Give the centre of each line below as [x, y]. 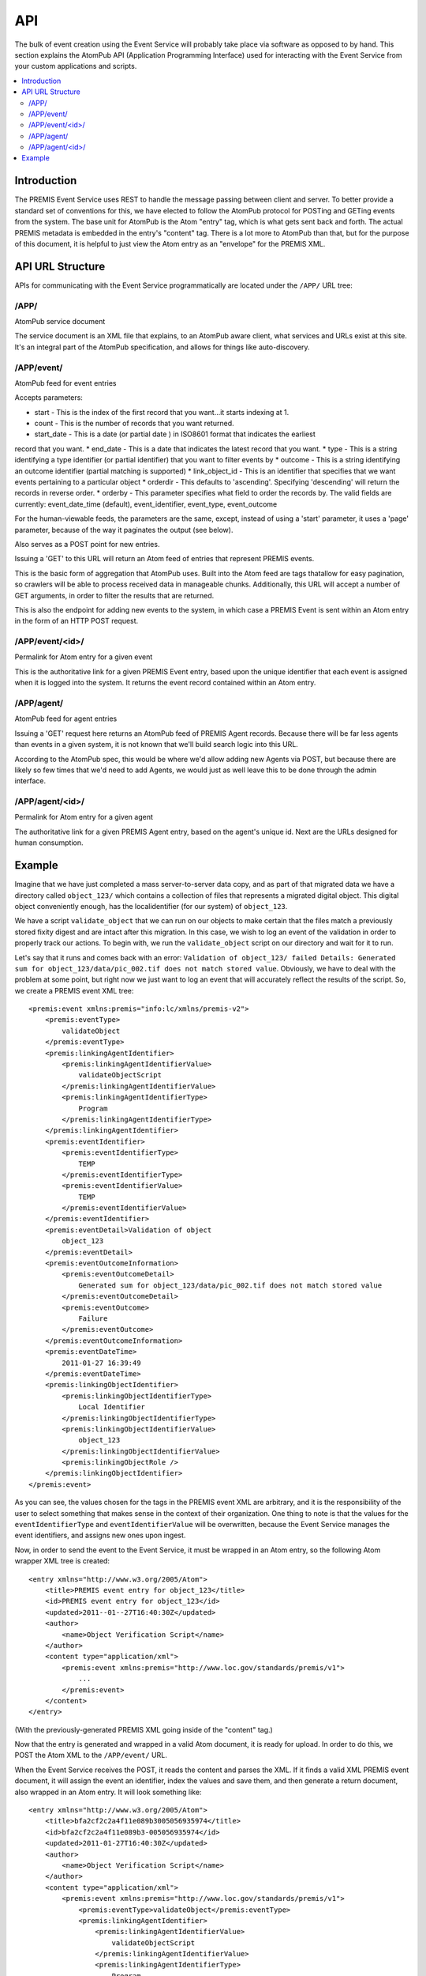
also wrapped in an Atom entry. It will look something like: [108, 1792]
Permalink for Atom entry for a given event [84, 657]
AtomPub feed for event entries [65, 383]
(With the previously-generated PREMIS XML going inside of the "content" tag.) [144, 1729]
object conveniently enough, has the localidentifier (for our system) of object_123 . [151, 906]
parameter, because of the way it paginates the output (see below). [124, 530]
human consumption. [49, 843]
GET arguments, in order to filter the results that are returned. [114, 595]
